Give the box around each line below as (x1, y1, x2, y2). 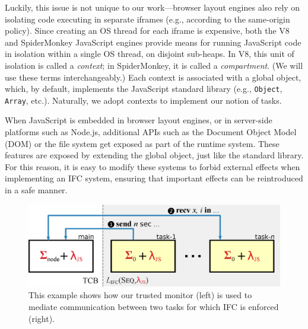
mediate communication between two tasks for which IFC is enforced (28, 300, 279, 312)
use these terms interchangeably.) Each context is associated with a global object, (5, 71, 301, 83)
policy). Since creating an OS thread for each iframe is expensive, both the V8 (5, 24, 290, 37)
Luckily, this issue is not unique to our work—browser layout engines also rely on (5, 1, 300, 13)
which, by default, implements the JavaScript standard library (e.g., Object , (5, 82, 282, 95)
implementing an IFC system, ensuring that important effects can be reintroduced (5, 172, 303, 184)
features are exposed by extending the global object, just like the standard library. (5, 149, 304, 161)
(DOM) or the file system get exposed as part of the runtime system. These (5, 137, 280, 149)
